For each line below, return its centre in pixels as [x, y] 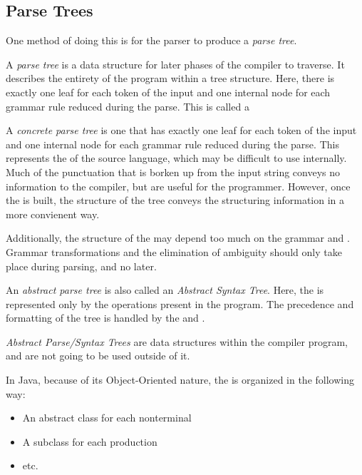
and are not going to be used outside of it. [98, 356]
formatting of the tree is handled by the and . [105, 318]
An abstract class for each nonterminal [107, 418]
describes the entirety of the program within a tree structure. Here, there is [170, 78]
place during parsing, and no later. [81, 266]
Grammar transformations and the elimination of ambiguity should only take [174, 251]
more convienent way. [53, 214]
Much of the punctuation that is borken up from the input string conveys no [173, 172]
